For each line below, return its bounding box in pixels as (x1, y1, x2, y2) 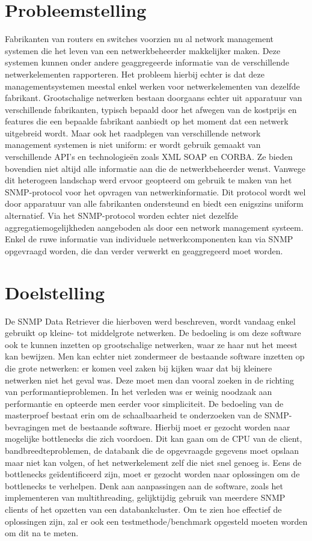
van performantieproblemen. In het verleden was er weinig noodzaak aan (5, 385, 272, 398)
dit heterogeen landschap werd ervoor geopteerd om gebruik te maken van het (5, 174, 292, 186)
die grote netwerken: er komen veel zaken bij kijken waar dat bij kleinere (5, 361, 272, 374)
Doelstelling (5, 280, 105, 304)
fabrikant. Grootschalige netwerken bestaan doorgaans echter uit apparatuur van (5, 91, 302, 104)
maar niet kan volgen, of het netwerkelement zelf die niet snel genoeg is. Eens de (5, 456, 302, 468)
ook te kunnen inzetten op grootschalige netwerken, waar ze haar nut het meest (5, 338, 298, 350)
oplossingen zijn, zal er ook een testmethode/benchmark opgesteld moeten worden (5, 515, 308, 527)
